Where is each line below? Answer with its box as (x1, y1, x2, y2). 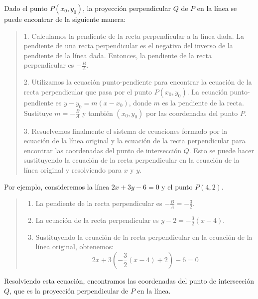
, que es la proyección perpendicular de (9, 285, 129, 296)
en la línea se (197, 3, 237, 13)
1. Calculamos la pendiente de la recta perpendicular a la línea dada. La (23, 30, 244, 41)
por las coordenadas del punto (146, 107, 238, 118)
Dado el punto (4, 3, 48, 13)
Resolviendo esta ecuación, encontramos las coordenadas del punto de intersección (4, 276, 255, 286)
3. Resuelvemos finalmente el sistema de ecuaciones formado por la (23, 125, 228, 136)
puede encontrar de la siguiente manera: (4, 14, 126, 24)
